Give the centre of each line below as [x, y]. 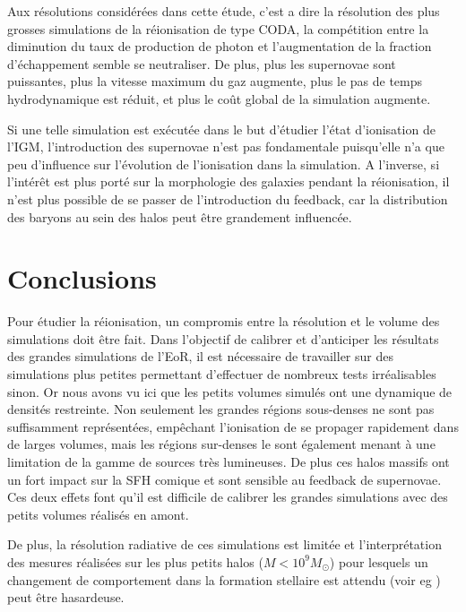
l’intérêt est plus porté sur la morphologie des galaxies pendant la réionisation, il [229, 181]
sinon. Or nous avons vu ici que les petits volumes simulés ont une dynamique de [230, 391]
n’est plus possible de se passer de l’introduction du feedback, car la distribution [228, 198]
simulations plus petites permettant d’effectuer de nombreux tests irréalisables [222, 374]
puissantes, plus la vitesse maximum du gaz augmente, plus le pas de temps [215, 81]
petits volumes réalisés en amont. [98, 514]
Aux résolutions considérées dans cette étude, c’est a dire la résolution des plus [224, 11]
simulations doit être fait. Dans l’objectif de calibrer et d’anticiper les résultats [223, 338]
